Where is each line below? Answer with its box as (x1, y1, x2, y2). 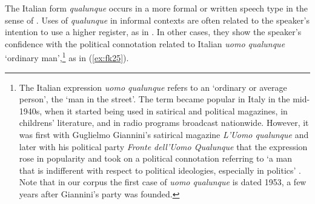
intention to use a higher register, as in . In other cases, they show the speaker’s (5, 25, 302, 38)
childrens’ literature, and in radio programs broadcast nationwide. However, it (19, 116, 309, 129)
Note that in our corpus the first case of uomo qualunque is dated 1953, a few (19, 176, 307, 188)
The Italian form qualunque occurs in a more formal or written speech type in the (5, 2, 308, 14)
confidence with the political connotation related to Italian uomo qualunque (5, 37, 285, 50)
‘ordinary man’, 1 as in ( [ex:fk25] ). (5, 50, 129, 64)
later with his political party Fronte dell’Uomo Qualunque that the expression (19, 140, 308, 153)
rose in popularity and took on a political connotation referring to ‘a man (19, 152, 293, 165)
